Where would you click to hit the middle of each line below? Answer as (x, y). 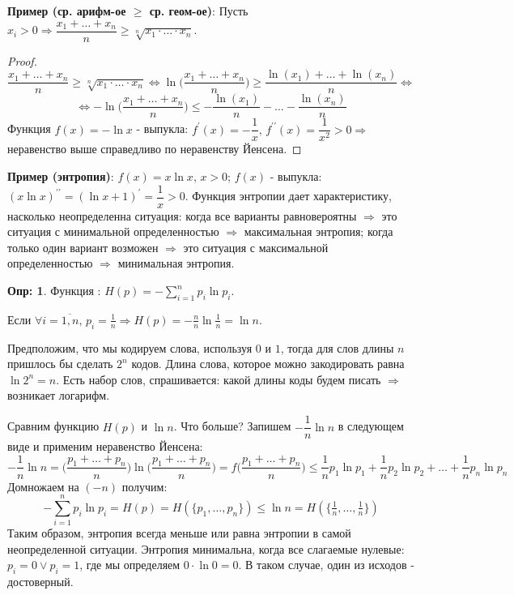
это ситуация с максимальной (256, 247)
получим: (144, 486)
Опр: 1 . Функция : (54, 291)
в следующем (371, 426)
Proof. (22, 60)
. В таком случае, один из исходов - (326, 565)
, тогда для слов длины (337, 347)
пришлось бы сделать (60, 364)
